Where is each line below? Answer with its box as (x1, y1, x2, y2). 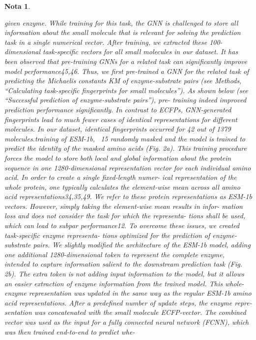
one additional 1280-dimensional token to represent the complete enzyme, (4, 249, 225, 259)
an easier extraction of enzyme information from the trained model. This (4, 278, 223, 288)
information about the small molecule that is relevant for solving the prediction (4, 27, 241, 37)
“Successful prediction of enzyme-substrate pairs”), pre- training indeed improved (4, 95, 247, 105)
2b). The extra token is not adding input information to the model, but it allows (4, 269, 244, 279)
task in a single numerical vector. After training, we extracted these (4, 36, 207, 47)
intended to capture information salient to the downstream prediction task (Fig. (4, 259, 242, 269)
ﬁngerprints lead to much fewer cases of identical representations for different (4, 114, 237, 124)
